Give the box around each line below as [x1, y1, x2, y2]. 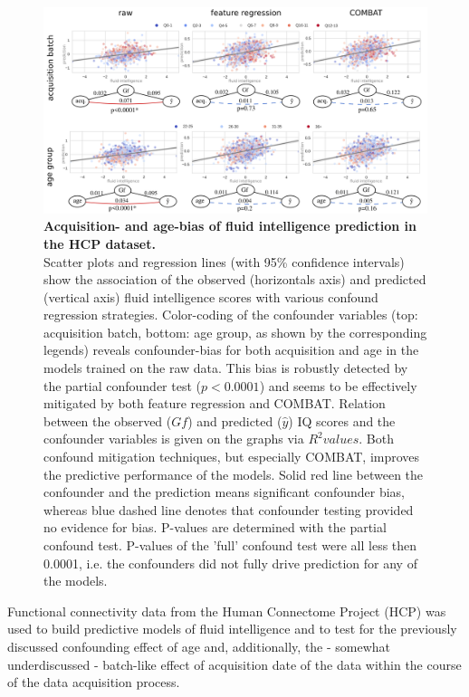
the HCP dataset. [43, 234, 156, 253]
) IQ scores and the [288, 411, 396, 430]
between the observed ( [43, 411, 172, 430]
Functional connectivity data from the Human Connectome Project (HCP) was [7, 601, 446, 620]
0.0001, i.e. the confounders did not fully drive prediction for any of [43, 553, 417, 572]
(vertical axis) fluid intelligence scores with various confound [43, 287, 378, 306]
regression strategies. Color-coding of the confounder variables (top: [43, 305, 418, 324]
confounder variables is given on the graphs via [43, 429, 304, 448]
